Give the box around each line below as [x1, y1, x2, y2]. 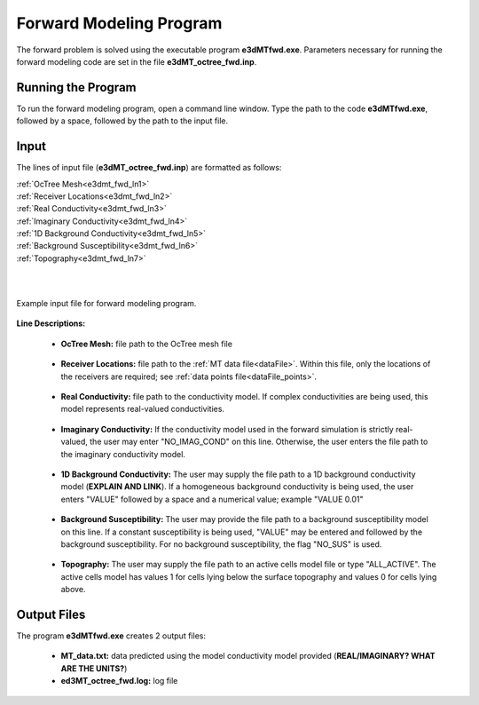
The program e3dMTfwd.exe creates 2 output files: [16, 630, 206, 641]
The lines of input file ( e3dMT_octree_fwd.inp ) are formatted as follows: [16, 162, 282, 173]
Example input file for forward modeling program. [16, 298, 197, 309]
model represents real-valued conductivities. [60, 404, 225, 415]
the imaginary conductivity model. [60, 448, 186, 459]
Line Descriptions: [16, 318, 86, 329]
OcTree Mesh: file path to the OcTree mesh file [60, 338, 232, 349]
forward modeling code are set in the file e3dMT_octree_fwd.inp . [16, 56, 257, 67]
